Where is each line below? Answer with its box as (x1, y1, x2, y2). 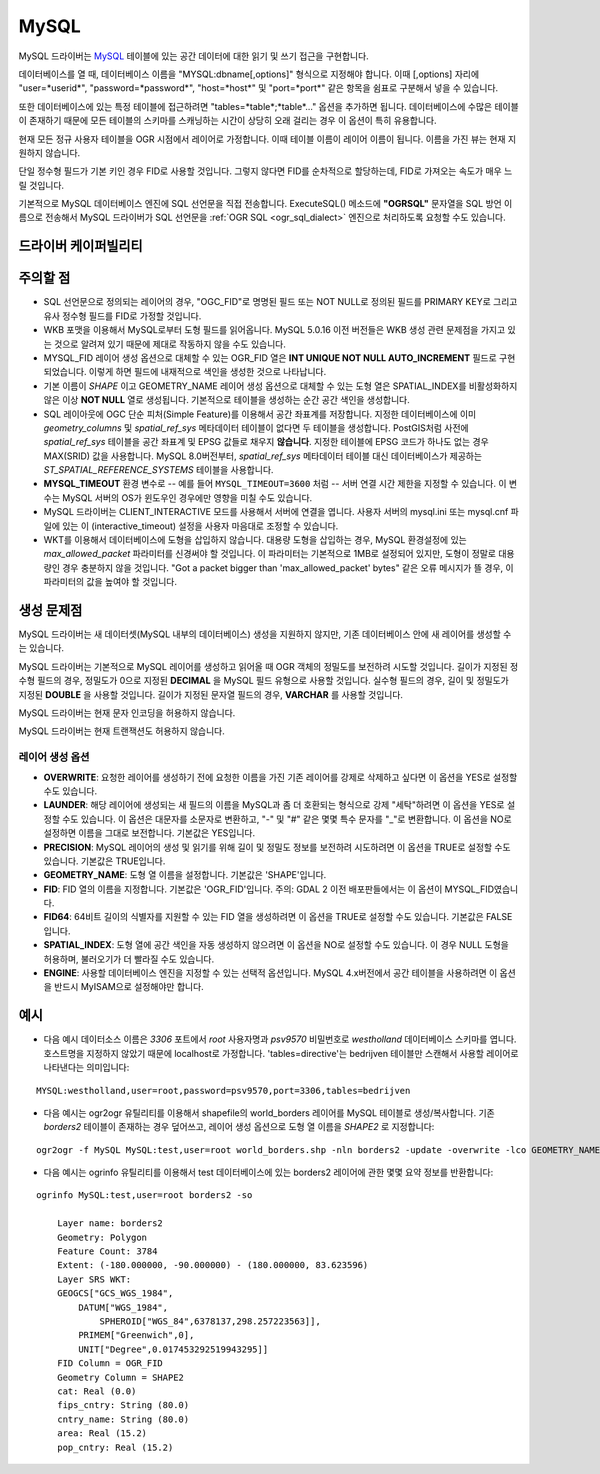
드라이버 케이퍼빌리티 (18, 238, 144, 255)
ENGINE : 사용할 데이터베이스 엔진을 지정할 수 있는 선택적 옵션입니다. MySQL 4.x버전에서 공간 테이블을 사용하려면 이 (43, 967, 498, 979)
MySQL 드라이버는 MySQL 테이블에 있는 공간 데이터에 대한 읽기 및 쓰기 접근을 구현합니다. (18, 50, 369, 62)
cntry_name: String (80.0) (56, 1413, 190, 1425)
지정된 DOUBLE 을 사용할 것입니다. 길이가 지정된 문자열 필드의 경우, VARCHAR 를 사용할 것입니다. (18, 688, 404, 700)
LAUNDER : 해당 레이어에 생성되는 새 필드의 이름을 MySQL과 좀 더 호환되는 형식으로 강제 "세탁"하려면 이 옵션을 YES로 (43, 799, 505, 811)
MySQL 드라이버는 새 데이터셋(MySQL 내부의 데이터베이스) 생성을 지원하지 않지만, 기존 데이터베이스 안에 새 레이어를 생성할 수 (18, 628, 512, 640)
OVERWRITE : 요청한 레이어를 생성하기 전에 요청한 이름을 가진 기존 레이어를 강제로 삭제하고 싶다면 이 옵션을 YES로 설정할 (43, 771, 518, 783)
